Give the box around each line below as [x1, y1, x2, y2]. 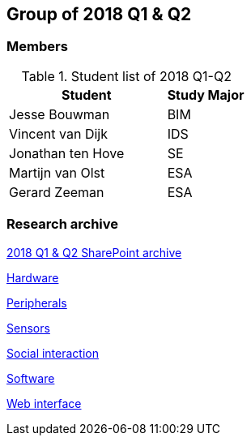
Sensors [6, 320, 50, 335]
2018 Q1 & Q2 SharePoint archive [6, 245, 182, 260]
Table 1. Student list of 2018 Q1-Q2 [21, 67, 232, 84]
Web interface [6, 396, 82, 410]
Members [6, 38, 68, 55]
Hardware [6, 270, 59, 285]
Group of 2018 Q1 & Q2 [6, 4, 192, 24]
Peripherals [6, 295, 67, 310]
